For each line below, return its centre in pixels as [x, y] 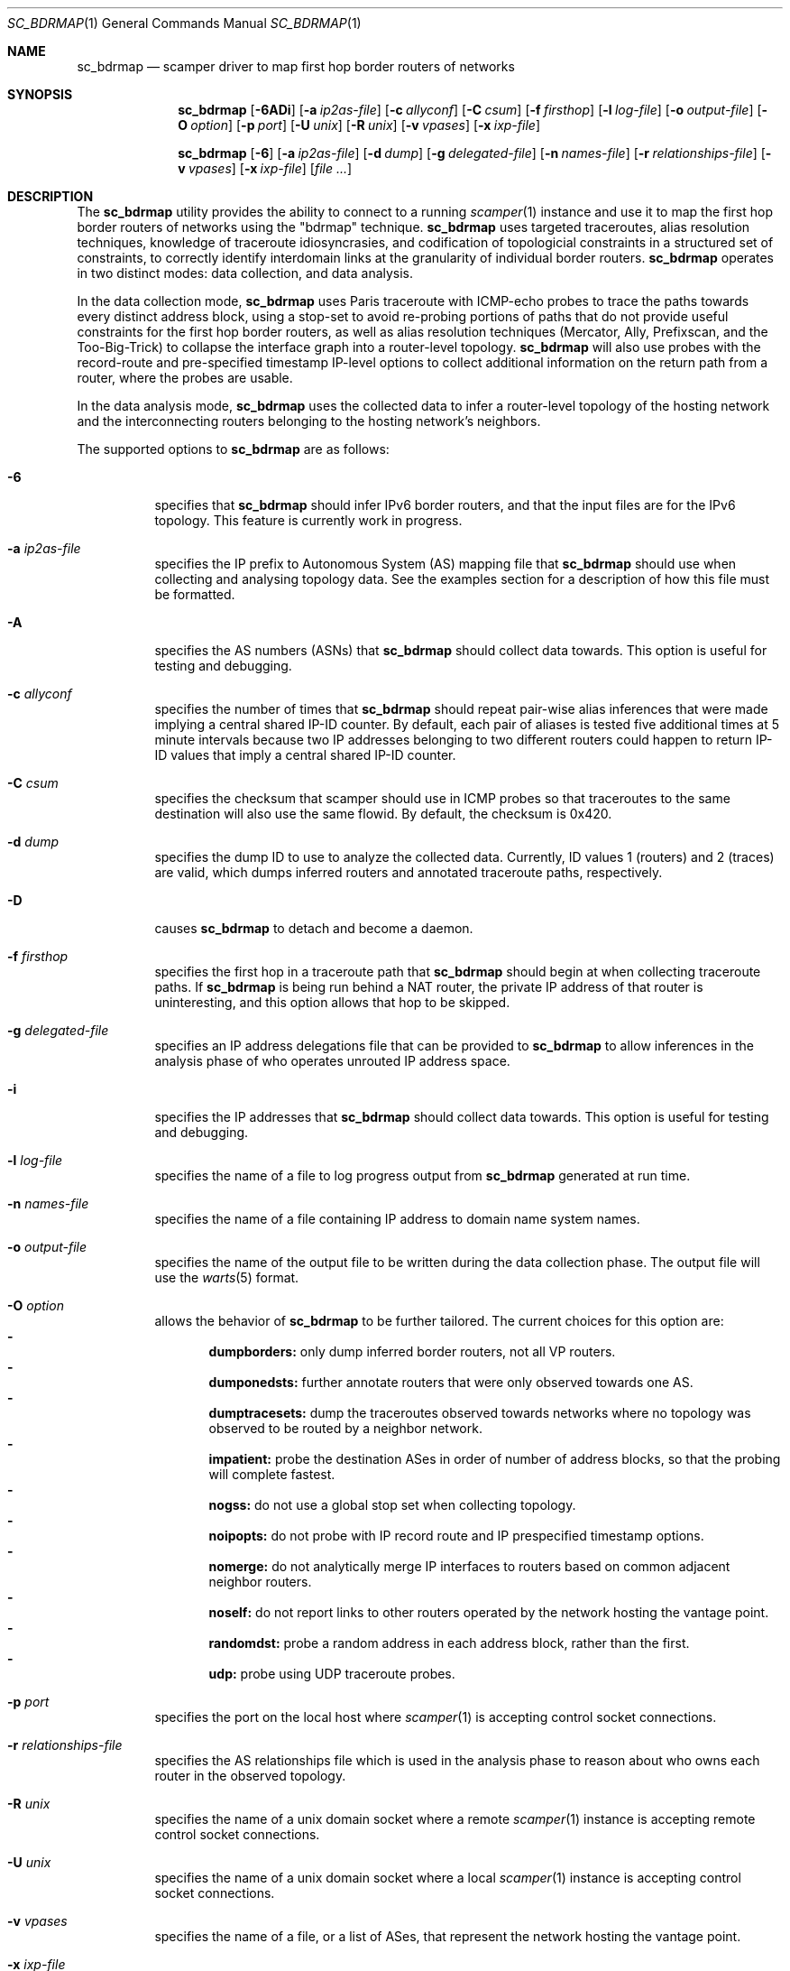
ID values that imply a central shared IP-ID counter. [305, 755]
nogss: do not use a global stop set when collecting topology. [392, 1505]
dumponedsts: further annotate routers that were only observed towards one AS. [451, 1382]
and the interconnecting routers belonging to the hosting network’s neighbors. [309, 421]
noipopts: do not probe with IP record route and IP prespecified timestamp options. [456, 1536]
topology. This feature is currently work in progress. [308, 520]
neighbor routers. [260, 1582]
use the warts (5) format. [227, 1277]
